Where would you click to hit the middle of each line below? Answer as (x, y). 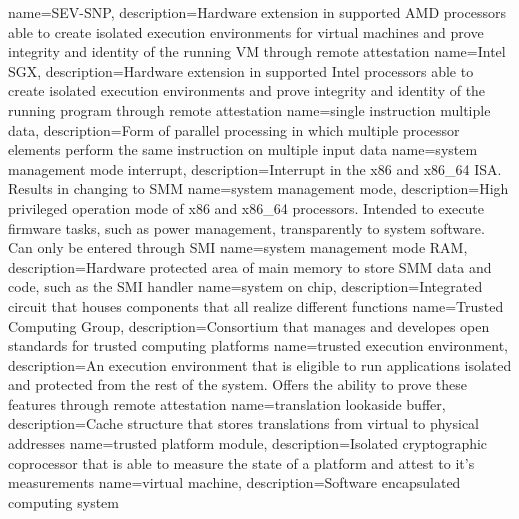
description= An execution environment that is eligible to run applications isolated (260, 364)
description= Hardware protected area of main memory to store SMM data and (250, 266)
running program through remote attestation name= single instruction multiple (249, 109)
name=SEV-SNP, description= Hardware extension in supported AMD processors (257, 12)
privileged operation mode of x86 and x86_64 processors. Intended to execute (246, 207)
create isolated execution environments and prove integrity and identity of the (247, 90)
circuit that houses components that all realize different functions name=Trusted (256, 305)
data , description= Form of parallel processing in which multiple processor (234, 129)
